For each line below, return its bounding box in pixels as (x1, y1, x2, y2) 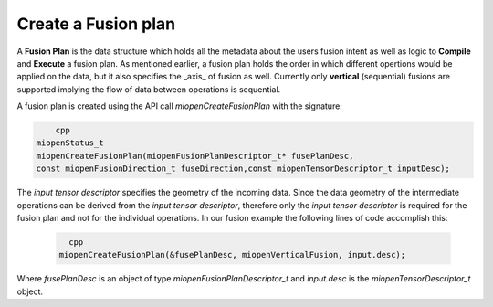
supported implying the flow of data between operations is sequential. (16, 83, 281, 95)
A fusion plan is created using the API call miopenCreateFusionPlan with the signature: (16, 101, 342, 111)
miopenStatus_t (36, 138, 104, 148)
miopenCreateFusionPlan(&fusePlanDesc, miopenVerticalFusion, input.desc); (58, 249, 406, 260)
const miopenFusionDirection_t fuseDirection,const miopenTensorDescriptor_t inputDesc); (36, 164, 451, 174)
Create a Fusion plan (16, 14, 176, 34)
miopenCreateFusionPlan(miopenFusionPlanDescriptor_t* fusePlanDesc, (36, 151, 354, 161)
